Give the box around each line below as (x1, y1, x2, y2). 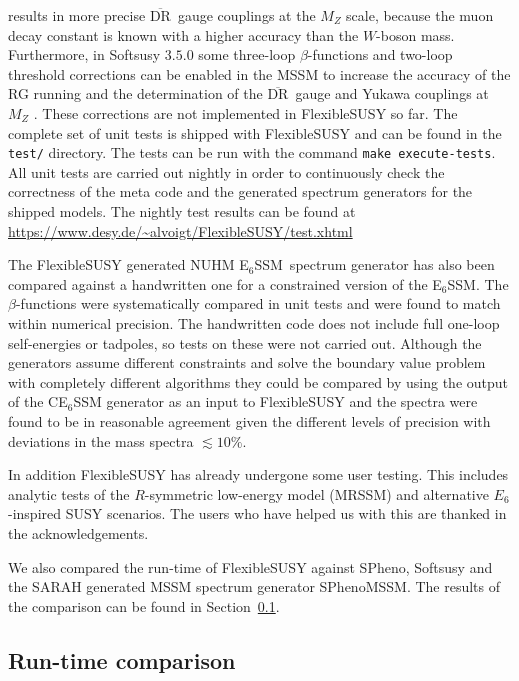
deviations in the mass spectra (8, 430, 194, 451)
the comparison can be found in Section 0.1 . (8, 595, 280, 616)
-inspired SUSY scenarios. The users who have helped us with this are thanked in (8, 503, 507, 524)
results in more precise (8, 5, 146, 25)
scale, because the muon (346, 5, 494, 25)
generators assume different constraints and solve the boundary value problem (8, 352, 486, 373)
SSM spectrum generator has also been (254, 254, 495, 275)
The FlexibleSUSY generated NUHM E (8, 254, 249, 275)
